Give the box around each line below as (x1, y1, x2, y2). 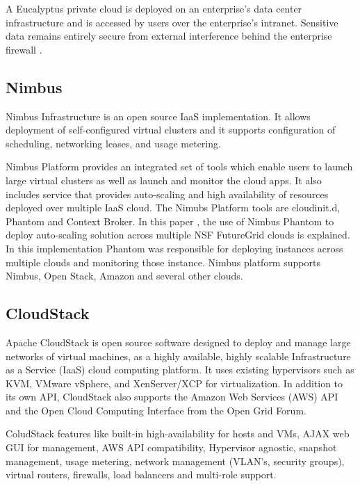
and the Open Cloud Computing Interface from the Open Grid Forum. (6, 403, 306, 417)
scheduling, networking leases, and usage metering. (6, 136, 221, 150)
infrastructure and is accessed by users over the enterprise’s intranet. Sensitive (6, 15, 338, 29)
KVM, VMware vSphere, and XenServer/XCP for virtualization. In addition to (6, 375, 343, 390)
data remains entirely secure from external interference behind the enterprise (6, 29, 332, 43)
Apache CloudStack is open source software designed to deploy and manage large (6, 334, 351, 349)
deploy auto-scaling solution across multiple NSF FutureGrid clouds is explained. (6, 227, 350, 242)
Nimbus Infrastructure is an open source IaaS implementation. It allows (6, 108, 311, 123)
